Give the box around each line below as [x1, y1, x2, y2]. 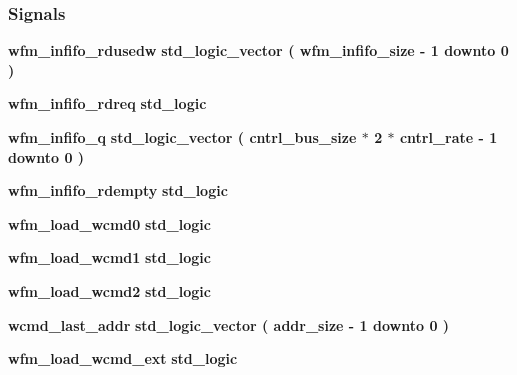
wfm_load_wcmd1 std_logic [8, 247, 211, 268]
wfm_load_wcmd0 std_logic [8, 213, 211, 234]
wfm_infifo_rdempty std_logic [8, 180, 228, 201]
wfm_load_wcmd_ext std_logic [8, 348, 238, 369]
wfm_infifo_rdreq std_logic [8, 93, 207, 114]
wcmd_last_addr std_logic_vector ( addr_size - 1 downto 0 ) [8, 314, 450, 335]
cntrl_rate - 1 [399, 127, 498, 147]
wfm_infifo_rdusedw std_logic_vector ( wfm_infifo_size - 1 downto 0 [8, 40, 509, 61]
